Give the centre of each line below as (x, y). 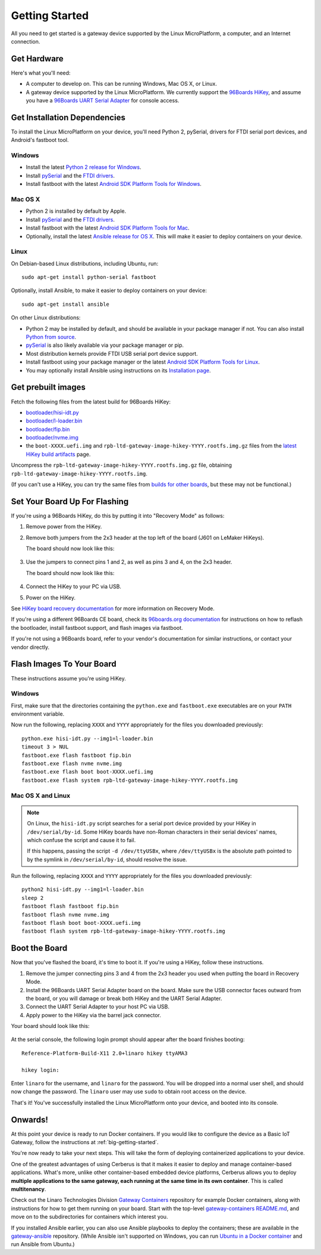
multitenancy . (29, 1189)
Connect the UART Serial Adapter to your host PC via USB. (97, 1007)
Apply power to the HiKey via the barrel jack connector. (94, 1015)
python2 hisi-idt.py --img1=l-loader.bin (83, 890)
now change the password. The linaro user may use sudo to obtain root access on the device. (129, 1092)
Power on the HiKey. (51, 597)
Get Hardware (37, 59)
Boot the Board (39, 948)
